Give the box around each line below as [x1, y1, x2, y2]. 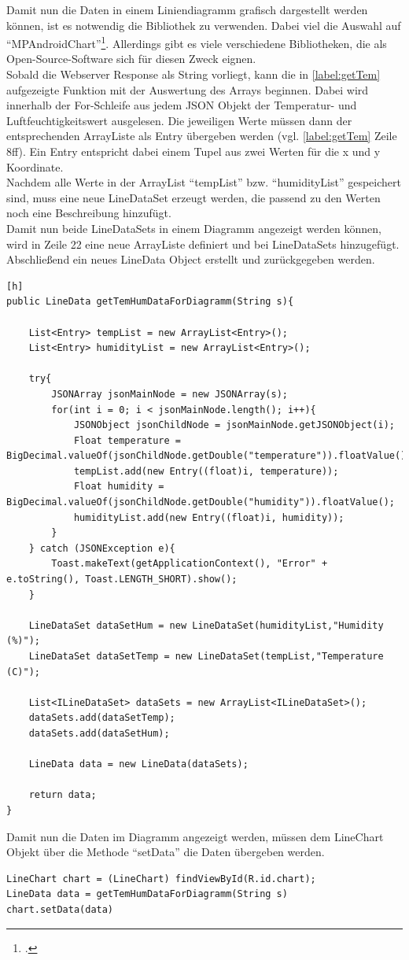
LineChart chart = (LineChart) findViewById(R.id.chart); [6, 873, 316, 884]
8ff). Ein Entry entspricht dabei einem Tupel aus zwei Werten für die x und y [6, 143, 381, 159]
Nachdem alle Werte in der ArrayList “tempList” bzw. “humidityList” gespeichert [6, 174, 401, 190]
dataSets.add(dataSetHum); [28, 727, 170, 739]
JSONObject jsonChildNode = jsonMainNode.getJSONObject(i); [73, 419, 395, 431]
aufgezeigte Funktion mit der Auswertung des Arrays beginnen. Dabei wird [6, 81, 369, 98]
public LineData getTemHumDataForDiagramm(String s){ [6, 296, 294, 308]
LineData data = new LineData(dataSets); [28, 759, 249, 770]
